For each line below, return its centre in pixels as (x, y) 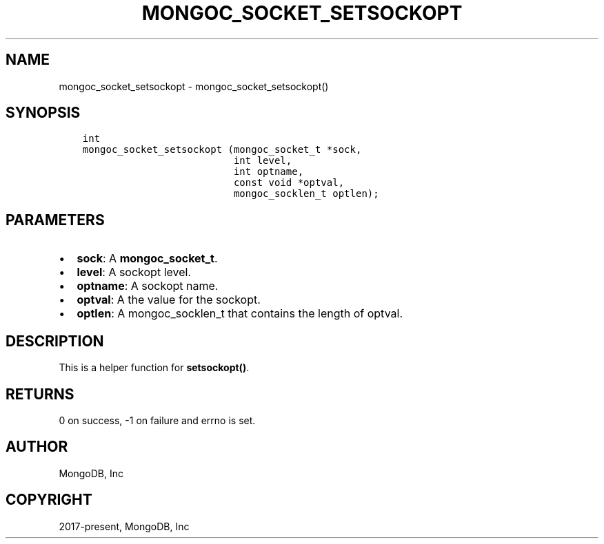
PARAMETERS (55, 220)
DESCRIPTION (55, 341)
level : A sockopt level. (134, 272)
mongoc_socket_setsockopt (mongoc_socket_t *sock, (222, 150)
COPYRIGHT (49, 500)
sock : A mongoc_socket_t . (147, 259)
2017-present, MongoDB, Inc (124, 526)
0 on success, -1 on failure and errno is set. (157, 420)
